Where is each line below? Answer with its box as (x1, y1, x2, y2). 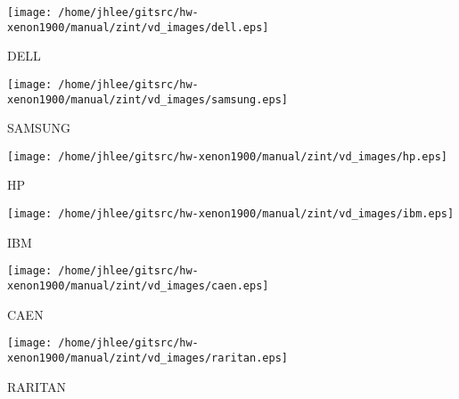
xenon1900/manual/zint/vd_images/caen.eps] (7, 279, 269, 292)
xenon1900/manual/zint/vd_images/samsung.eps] (7, 93, 288, 106)
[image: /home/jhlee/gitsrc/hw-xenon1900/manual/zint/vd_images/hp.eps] (7, 150, 447, 163)
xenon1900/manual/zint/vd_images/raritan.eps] (7, 351, 288, 364)
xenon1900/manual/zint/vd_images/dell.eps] (7, 20, 269, 34)
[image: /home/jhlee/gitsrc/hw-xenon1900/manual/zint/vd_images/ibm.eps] (7, 208, 455, 221)
